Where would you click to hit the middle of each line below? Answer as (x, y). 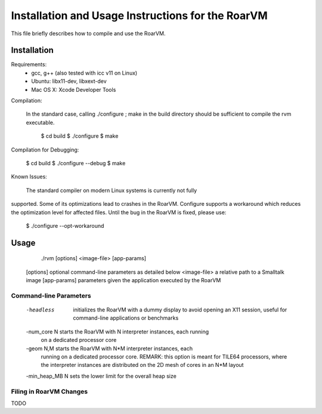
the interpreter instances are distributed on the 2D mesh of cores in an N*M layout (142, 365)
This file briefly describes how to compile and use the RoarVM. (88, 33)
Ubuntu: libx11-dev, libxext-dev (69, 81)
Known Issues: (29, 177)
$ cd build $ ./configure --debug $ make (76, 163)
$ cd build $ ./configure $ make (80, 136)
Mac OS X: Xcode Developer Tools (74, 89)
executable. (40, 122)
